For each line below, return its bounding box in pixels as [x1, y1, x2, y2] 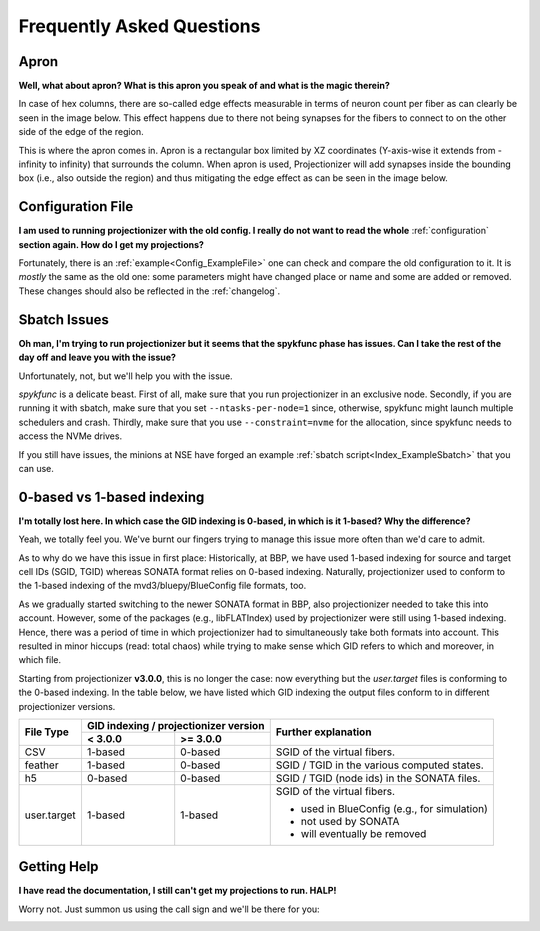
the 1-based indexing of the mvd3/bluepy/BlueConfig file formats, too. [18, 580, 307, 592]
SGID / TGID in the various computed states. [275, 758, 484, 772]
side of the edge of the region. [18, 126, 144, 138]
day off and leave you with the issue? [18, 351, 177, 364]
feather [24, 758, 59, 772]
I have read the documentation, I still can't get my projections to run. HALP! [18, 885, 337, 897]
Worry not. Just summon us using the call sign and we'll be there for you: [18, 903, 320, 915]
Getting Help [18, 858, 99, 875]
